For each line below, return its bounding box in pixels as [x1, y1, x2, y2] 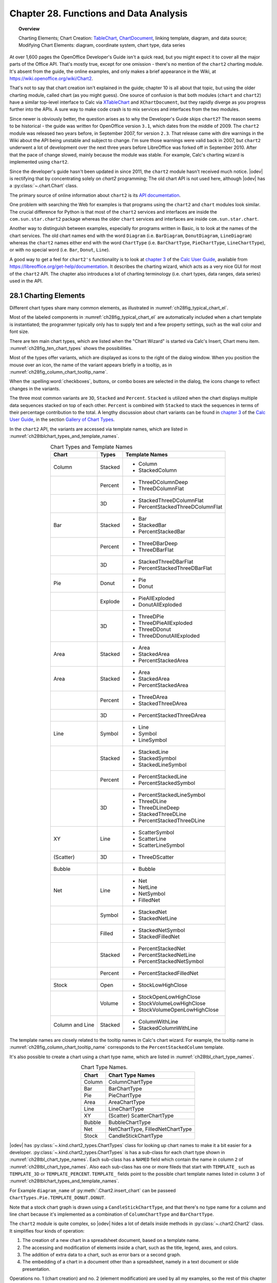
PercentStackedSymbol [138, 779, 195, 786]
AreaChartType [108, 1098, 146, 1105]
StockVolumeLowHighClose [138, 1000, 206, 1007]
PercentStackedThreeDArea [138, 711, 206, 718]
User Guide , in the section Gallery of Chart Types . [9, 416, 115, 423]
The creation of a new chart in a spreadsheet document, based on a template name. [22, 1237, 200, 1243]
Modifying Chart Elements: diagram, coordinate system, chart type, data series [18, 42, 186, 48]
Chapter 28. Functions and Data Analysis [9, 8, 188, 19]
